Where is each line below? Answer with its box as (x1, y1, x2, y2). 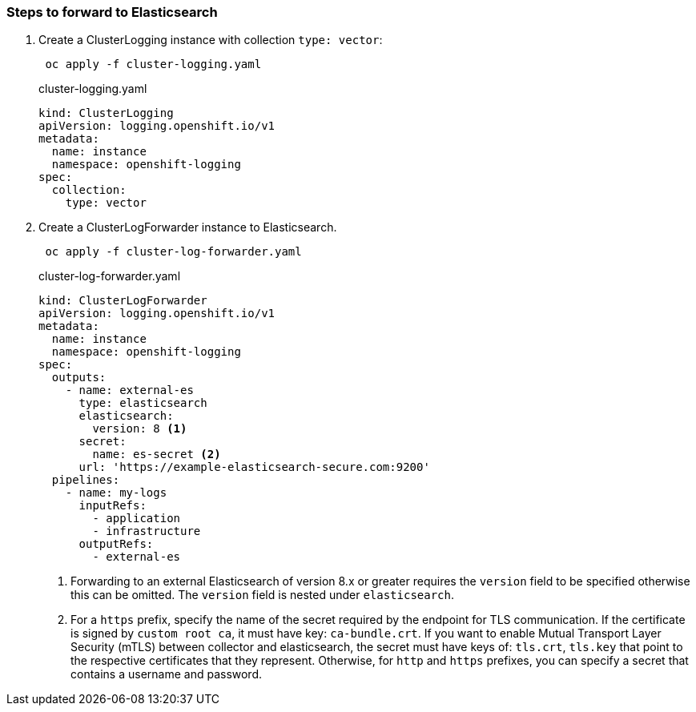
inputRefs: (78, 499, 147, 513)
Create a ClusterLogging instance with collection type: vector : (38, 33, 383, 47)
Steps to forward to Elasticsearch (6, 4, 218, 20)
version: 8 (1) (92, 422, 187, 436)
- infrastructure (92, 525, 201, 538)
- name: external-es (65, 384, 194, 397)
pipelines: (51, 473, 120, 487)
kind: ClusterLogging (38, 107, 174, 120)
